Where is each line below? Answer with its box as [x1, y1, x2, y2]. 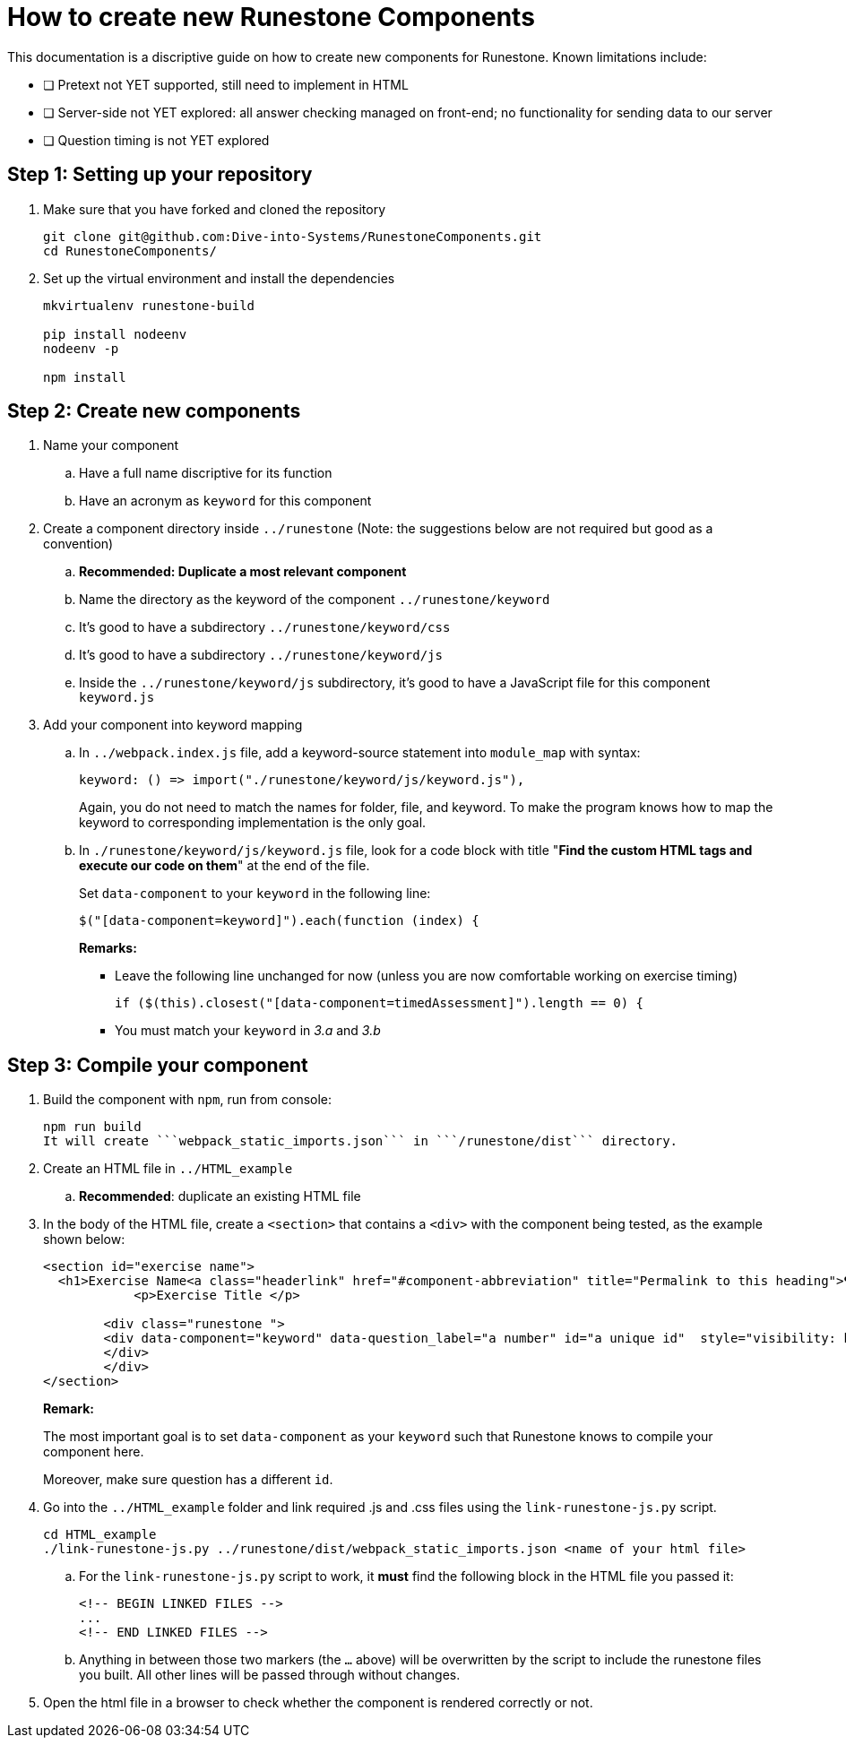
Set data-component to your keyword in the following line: [79, 885, 431, 902]
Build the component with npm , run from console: [43, 1092, 332, 1108]
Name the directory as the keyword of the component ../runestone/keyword [79, 592, 550, 608]
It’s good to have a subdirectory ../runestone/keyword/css [79, 619, 451, 635]
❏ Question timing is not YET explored [43, 132, 270, 148]
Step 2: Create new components [7, 400, 301, 423]
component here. [43, 1444, 144, 1460]
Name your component [43, 437, 179, 454]
